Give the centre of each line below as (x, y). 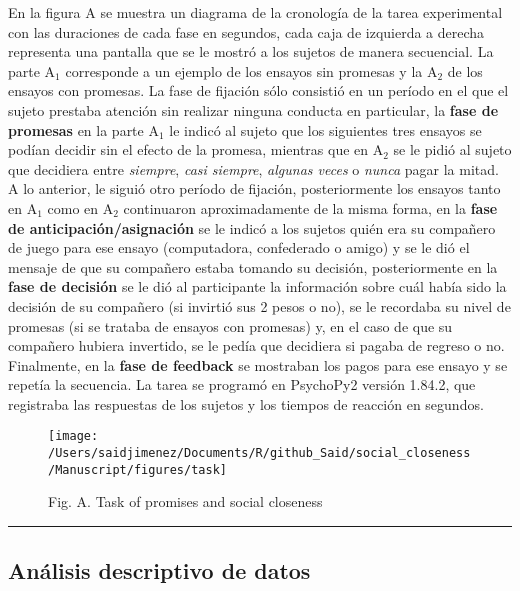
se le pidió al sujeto (452, 149)
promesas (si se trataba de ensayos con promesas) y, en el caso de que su (230, 325)
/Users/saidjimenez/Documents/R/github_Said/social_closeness (259, 453)
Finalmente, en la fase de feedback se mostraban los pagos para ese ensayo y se (258, 364)
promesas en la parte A (83, 129)
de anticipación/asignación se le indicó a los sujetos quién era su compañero (252, 227)
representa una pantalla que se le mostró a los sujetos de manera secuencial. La (251, 51)
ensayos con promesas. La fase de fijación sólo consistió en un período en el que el (258, 90)
